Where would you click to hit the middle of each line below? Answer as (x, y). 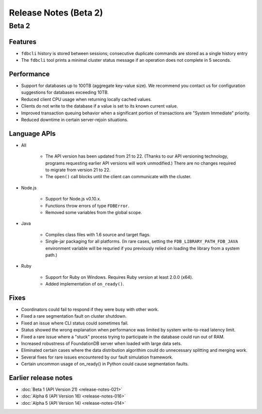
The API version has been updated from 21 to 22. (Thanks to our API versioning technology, (137, 156)
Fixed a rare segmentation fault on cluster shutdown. (74, 316)
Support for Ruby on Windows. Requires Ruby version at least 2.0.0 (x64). (119, 277)
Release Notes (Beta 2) (56, 13)
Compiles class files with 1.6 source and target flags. (98, 234)
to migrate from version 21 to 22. (78, 170)
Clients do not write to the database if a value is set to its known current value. (99, 106)
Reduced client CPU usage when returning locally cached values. (87, 99)
